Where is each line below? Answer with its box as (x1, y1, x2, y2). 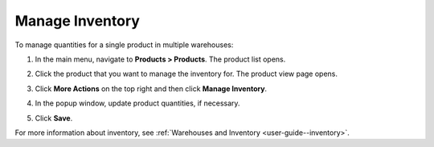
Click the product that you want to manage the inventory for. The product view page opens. (35, 69, 338, 79)
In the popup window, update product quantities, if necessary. (35, 98, 240, 108)
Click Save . (35, 113, 73, 123)
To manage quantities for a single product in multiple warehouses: (14, 40, 234, 50)
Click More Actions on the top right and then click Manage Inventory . (35, 84, 268, 93)
